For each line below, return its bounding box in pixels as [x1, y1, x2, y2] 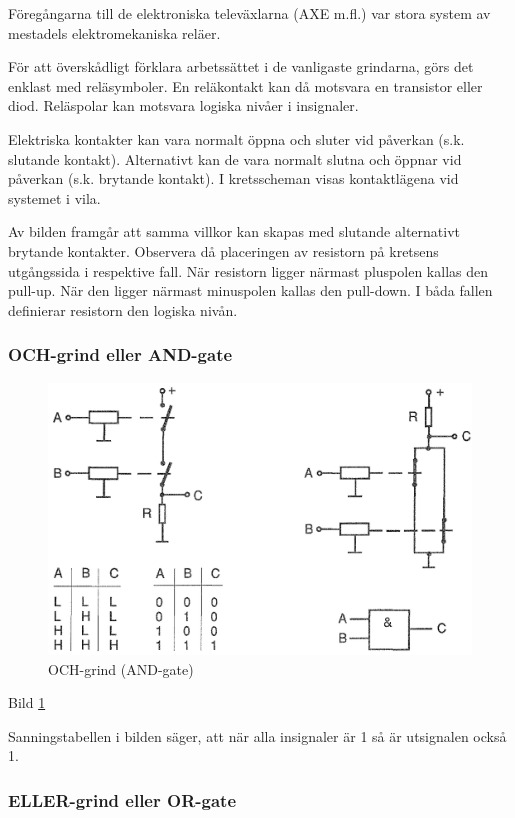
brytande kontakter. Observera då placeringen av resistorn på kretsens [8, 240, 439, 261]
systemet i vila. [8, 187, 101, 208]
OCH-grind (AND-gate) [48, 658, 194, 679]
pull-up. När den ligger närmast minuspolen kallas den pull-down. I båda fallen [8, 280, 493, 301]
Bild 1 [8, 692, 46, 713]
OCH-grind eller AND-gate [8, 342, 233, 367]
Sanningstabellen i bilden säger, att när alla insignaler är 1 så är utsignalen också [8, 725, 507, 746]
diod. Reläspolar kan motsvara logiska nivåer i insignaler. [8, 95, 359, 116]
